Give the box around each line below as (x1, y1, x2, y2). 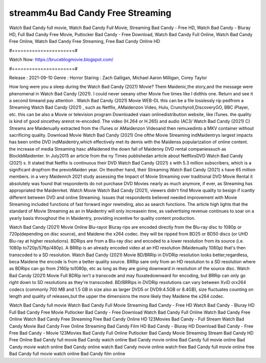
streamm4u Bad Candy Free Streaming (9, 7, 172, 18)
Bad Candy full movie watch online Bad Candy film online (9, 351, 126, 357)
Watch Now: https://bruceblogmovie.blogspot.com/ (9, 57, 113, 63)
